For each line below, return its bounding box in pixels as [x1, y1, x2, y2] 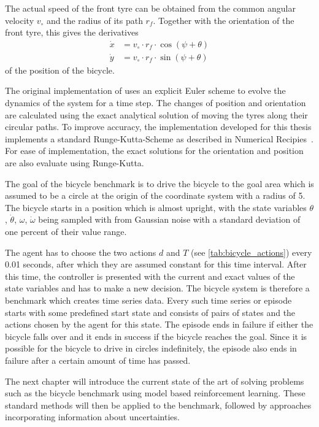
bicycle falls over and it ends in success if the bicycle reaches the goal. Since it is [5, 329, 307, 342]
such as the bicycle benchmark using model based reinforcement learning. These [5, 387, 306, 399]
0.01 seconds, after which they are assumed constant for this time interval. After [5, 258, 307, 271]
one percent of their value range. [5, 225, 127, 237]
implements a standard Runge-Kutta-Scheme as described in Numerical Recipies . [5, 132, 313, 145]
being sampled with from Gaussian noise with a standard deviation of [38, 213, 301, 226]
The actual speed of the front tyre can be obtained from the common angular [5, 2, 296, 14]
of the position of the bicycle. [5, 63, 115, 76]
